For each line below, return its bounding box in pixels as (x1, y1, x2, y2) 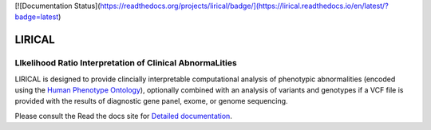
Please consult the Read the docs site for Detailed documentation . (14, 111, 233, 120)
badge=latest (14, 12, 59, 22)
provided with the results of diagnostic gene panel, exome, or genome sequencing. (14, 97, 288, 106)
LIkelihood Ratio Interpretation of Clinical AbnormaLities (14, 57, 237, 69)
